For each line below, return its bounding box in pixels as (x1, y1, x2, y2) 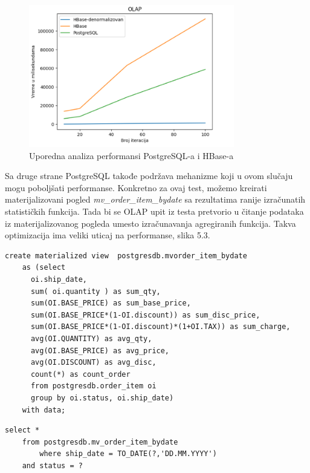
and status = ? (22, 461, 83, 470)
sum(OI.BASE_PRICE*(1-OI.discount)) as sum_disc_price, (30, 310, 260, 319)
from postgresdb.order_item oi (30, 382, 157, 391)
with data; (22, 405, 66, 414)
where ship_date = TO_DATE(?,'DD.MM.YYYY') (39, 449, 217, 458)
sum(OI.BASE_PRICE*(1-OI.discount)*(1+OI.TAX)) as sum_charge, (30, 322, 291, 331)
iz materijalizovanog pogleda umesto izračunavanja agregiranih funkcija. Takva (5, 217, 296, 229)
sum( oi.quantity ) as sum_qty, (30, 287, 161, 296)
